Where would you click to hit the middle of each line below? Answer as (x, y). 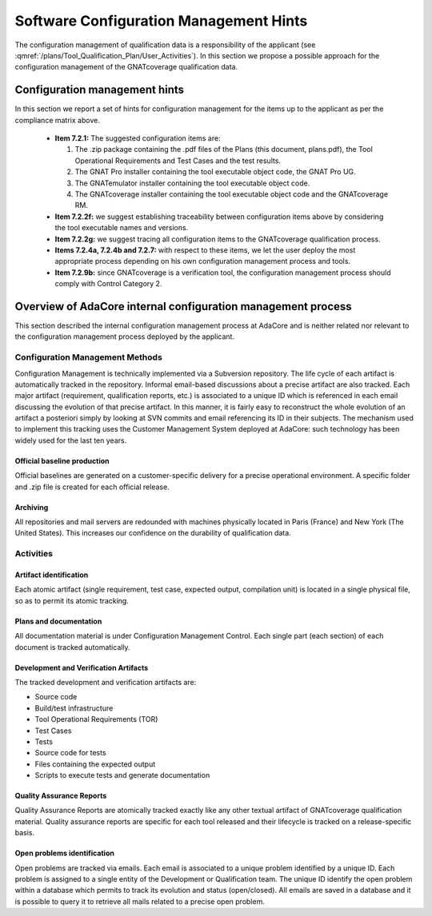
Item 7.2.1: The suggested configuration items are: (138, 138)
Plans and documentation (58, 621)
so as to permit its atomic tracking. (72, 600)
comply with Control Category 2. (108, 284)
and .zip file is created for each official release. (92, 487)
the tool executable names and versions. (122, 228)
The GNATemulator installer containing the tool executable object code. (192, 183)
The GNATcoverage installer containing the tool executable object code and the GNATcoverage (231, 194)
